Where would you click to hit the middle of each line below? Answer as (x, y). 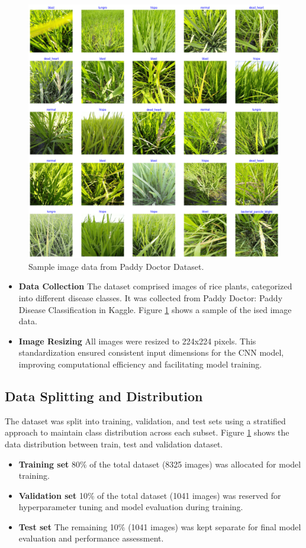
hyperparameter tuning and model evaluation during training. (131, 507)
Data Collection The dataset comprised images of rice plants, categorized (155, 286)
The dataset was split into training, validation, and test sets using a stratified (145, 420)
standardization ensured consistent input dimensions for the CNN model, (151, 352)
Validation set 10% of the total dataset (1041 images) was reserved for (150, 495)
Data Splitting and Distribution (104, 396)
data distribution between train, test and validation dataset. (114, 444)
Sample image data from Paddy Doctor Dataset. (116, 266)
